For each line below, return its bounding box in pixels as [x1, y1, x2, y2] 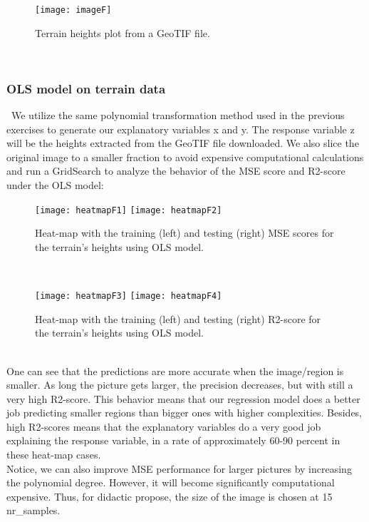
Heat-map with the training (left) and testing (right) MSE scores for [35, 225, 334, 240]
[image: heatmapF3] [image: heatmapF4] [35, 291, 222, 302]
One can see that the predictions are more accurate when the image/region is [6, 363, 344, 378]
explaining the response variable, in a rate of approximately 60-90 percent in [6, 433, 341, 448]
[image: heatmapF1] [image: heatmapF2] [35, 205, 222, 215]
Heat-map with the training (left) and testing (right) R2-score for [35, 311, 321, 326]
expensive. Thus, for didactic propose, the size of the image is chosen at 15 [6, 488, 333, 503]
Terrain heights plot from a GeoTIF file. [35, 25, 210, 40]
